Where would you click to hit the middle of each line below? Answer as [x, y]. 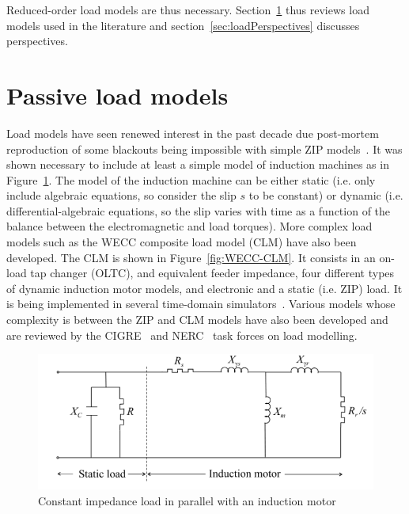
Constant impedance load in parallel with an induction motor [187, 500]
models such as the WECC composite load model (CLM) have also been [182, 242]
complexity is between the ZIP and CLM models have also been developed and [197, 320]
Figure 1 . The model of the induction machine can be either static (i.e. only [191, 179]
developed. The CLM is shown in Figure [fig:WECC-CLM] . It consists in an [191, 257]
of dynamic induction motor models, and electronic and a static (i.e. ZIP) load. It [204, 288]
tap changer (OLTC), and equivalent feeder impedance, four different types [212, 273]
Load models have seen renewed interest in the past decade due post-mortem [193, 133]
